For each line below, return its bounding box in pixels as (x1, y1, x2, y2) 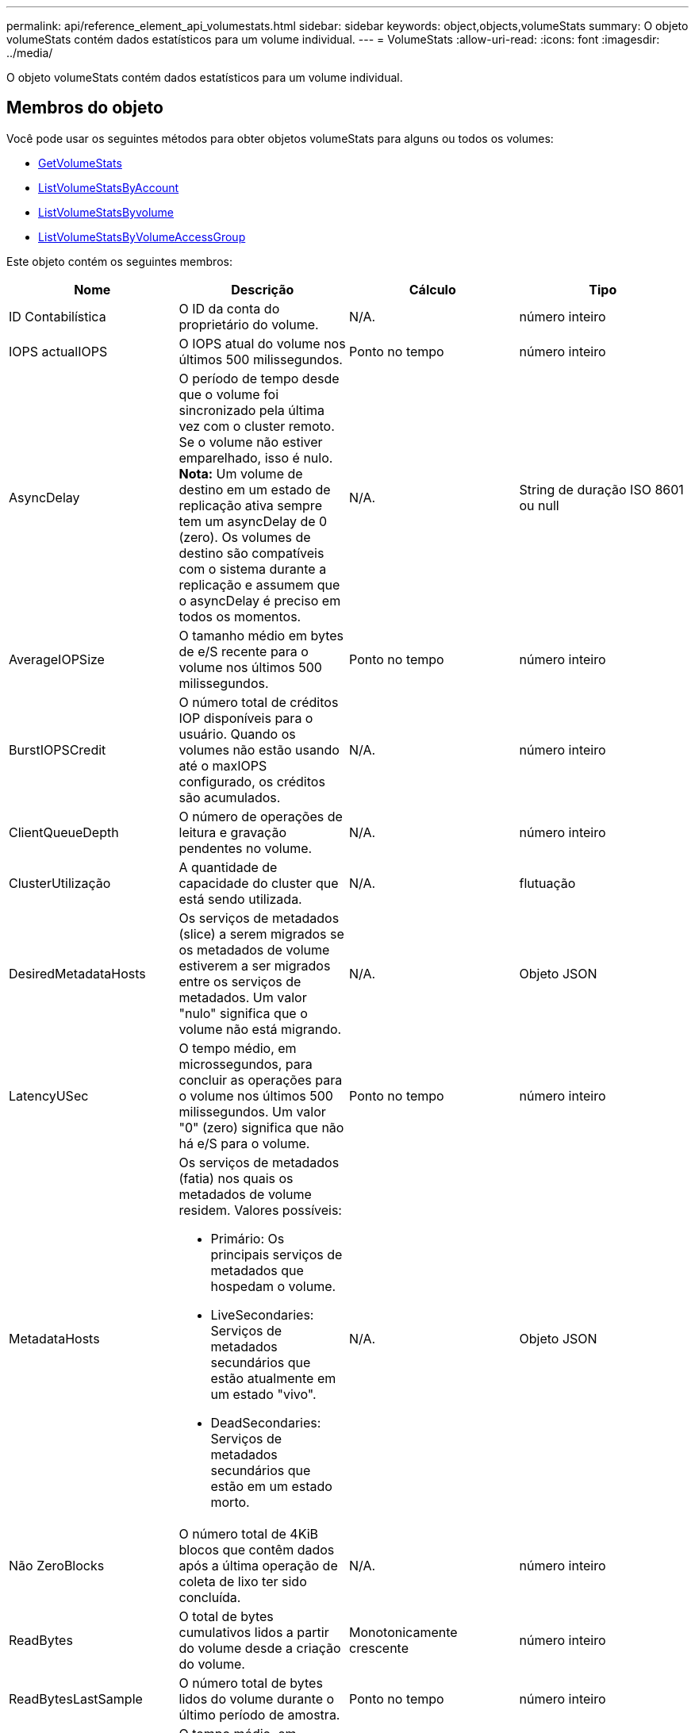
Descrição (231, 281, 294, 298)
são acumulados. (179, 789, 281, 805)
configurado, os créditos (179, 773, 325, 790)
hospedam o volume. (210, 1278, 336, 1294)
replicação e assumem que (179, 576, 340, 593)
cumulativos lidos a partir (179, 1623, 329, 1640)
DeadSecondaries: (210, 1414, 321, 1431)
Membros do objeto (6, 98, 163, 118)
